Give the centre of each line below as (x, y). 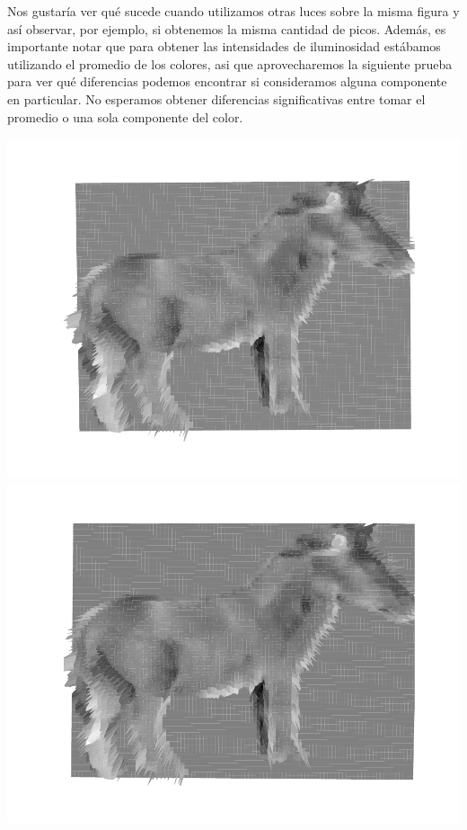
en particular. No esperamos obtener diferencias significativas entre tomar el (216, 98)
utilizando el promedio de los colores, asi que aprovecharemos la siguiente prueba (230, 63)
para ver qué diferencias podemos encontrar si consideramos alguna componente (227, 81)
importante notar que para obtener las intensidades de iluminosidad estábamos (224, 46)
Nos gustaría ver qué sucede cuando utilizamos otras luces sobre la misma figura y (233, 11)
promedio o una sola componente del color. (125, 116)
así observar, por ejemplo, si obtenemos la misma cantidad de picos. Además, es (227, 28)
